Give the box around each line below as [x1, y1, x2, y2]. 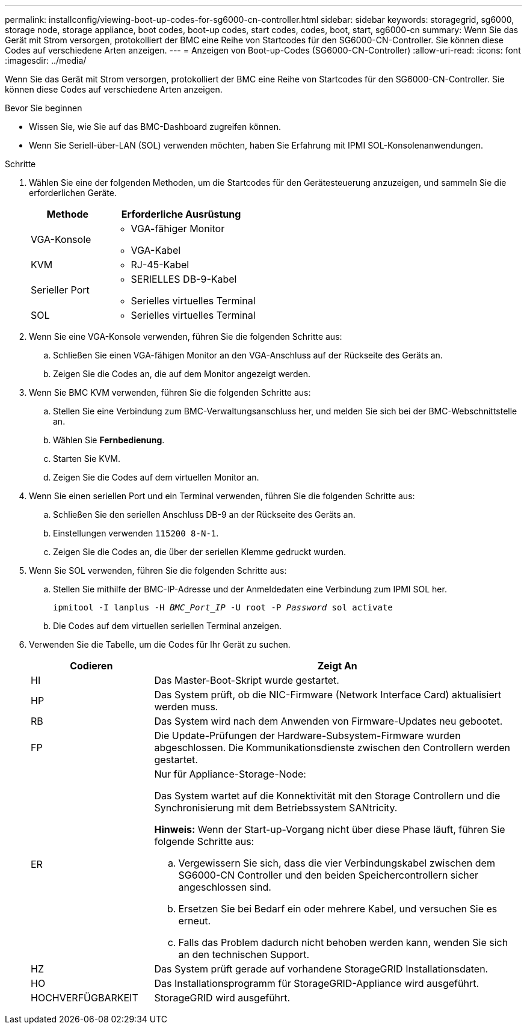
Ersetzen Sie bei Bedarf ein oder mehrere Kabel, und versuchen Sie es [178, 903, 498, 915]
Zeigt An [317, 660, 357, 672]
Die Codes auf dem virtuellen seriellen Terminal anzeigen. [53, 621, 282, 631]
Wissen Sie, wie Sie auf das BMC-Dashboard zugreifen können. [29, 121, 282, 132]
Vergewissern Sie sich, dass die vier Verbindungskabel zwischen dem [178, 857, 495, 869]
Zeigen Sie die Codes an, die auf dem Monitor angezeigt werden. [53, 369, 310, 379]
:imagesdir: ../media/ [5, 55, 87, 66]
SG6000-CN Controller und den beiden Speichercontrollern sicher [178, 869, 479, 881]
